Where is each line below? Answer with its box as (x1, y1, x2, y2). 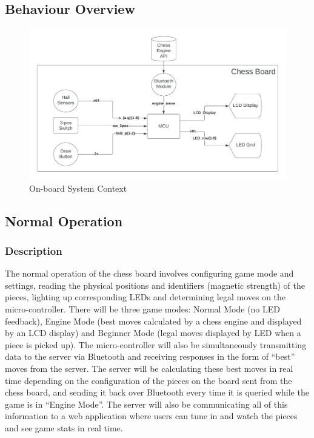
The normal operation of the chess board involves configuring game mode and (5, 267, 294, 280)
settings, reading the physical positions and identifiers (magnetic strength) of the (5, 278, 305, 291)
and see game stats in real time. (5, 421, 123, 434)
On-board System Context (29, 181, 127, 194)
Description (5, 243, 62, 258)
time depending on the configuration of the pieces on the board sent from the (5, 374, 292, 386)
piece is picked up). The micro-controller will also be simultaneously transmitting (5, 338, 307, 351)
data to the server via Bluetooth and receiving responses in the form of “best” (5, 350, 295, 363)
